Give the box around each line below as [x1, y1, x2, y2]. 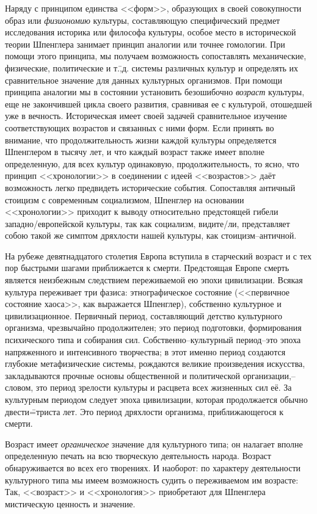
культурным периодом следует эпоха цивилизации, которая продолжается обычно [5, 393, 308, 405]
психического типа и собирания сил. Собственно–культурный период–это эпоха [5, 333, 301, 346]
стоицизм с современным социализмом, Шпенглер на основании [5, 193, 244, 206]
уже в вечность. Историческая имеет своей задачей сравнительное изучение [5, 109, 287, 122]
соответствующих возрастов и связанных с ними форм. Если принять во [5, 121, 274, 134]
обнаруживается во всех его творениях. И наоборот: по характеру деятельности [5, 461, 301, 474]
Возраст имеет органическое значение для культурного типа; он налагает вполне [5, 437, 303, 450]
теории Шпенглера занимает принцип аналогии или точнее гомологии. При [5, 37, 285, 50]
